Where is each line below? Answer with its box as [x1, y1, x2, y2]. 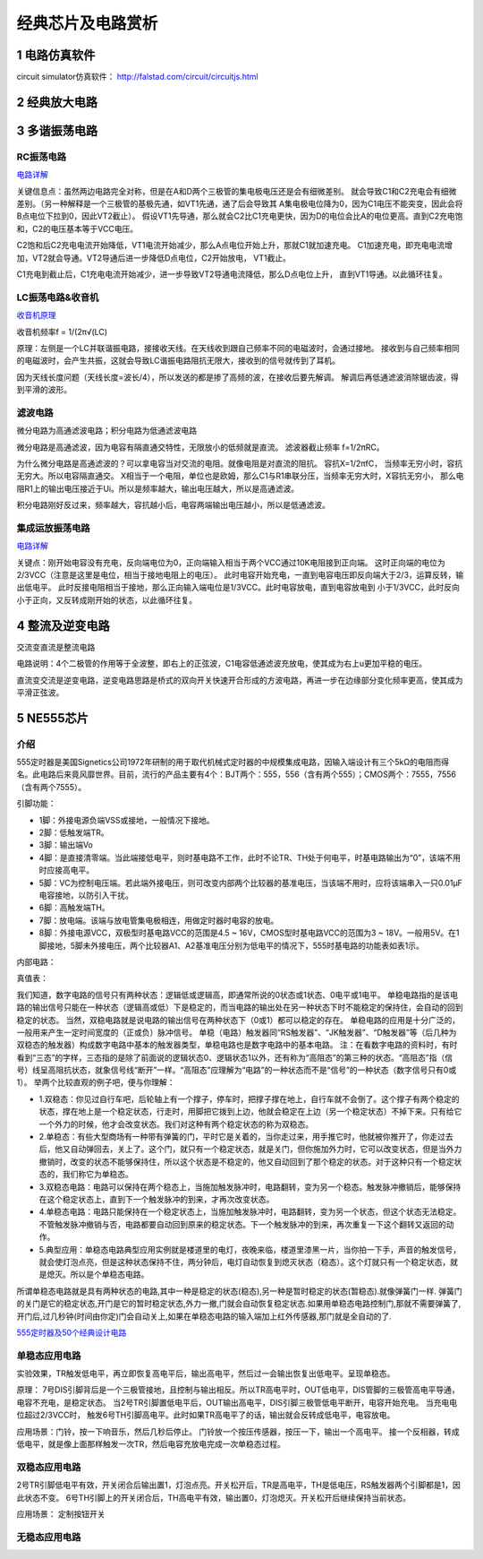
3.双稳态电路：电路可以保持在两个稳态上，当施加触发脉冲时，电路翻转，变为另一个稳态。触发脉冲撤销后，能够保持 [38, 1181, 462, 1192]
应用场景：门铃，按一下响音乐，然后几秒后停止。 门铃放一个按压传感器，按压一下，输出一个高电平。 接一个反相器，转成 [16, 1425, 460, 1437]
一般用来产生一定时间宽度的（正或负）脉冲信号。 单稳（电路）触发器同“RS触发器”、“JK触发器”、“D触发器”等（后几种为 [16, 1027, 457, 1038]
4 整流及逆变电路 [16, 618, 111, 633]
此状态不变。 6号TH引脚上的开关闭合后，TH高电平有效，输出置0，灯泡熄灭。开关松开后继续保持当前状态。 [16, 1492, 411, 1503]
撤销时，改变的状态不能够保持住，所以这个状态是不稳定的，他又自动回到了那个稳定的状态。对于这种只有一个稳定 [38, 1156, 454, 1167]
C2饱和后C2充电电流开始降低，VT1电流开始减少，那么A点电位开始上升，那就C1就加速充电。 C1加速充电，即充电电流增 [16, 240, 453, 251]
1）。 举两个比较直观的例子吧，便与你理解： [16, 1077, 175, 1088]
